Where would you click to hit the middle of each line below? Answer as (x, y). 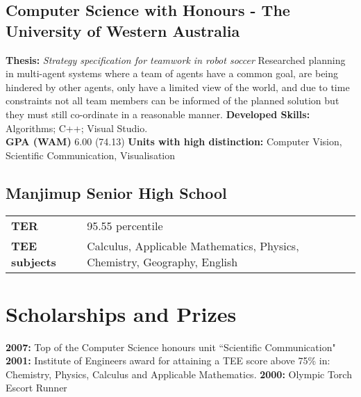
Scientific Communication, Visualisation (91, 155)
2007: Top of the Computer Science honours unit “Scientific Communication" (171, 347)
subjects (34, 261)
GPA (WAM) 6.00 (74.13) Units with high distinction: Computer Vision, (174, 141)
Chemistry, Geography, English (162, 261)
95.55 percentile (125, 225)
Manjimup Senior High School (116, 192)
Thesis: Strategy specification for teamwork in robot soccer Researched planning (176, 59)
